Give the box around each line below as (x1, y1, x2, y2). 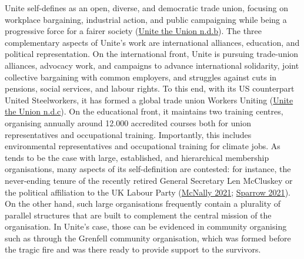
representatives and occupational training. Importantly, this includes (5, 128, 252, 140)
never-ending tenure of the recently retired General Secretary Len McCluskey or (5, 174, 293, 186)
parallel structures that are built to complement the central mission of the (5, 208, 272, 221)
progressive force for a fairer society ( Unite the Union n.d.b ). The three (5, 25, 262, 37)
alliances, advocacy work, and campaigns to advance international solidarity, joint (5, 59, 299, 71)
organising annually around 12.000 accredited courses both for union (5, 116, 251, 129)
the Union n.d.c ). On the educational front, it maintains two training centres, (5, 105, 283, 117)
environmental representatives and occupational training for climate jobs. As (5, 140, 280, 152)
